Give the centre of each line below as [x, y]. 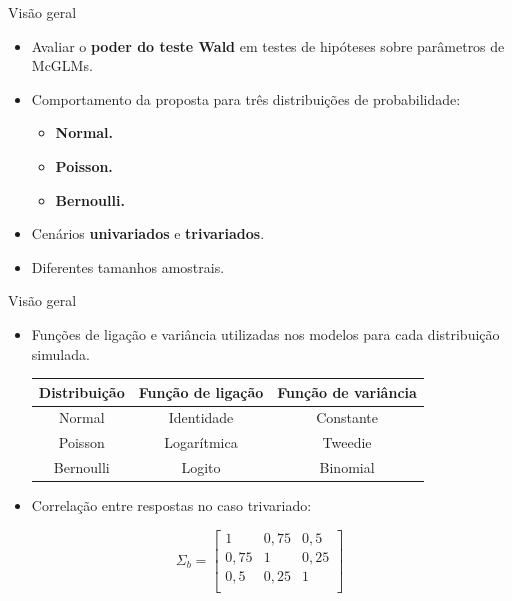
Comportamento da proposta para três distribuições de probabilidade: [246, 98]
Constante [347, 417]
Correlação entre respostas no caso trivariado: [171, 505]
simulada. [60, 353]
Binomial [347, 467]
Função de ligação [201, 391]
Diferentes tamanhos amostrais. [128, 266]
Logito [201, 467]
